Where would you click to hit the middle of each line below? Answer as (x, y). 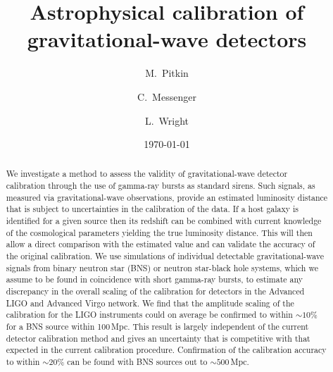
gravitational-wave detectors (167, 39)
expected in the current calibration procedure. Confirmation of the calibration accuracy (166, 350)
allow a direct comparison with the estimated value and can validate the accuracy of (161, 244)
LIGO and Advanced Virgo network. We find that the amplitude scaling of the (150, 303)
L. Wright (167, 120)
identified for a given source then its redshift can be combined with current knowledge (164, 221)
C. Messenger (167, 96)
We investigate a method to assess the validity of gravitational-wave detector (147, 174)
